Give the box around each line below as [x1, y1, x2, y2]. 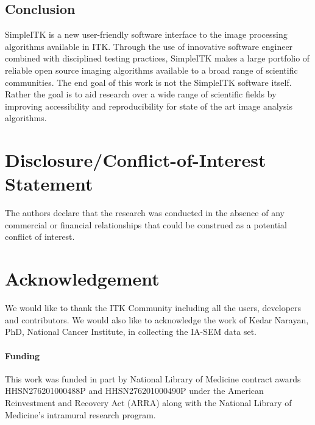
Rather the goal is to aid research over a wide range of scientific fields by [5, 88, 277, 100]
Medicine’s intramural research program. [5, 408, 156, 421]
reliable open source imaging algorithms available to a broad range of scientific [5, 63, 298, 76]
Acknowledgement [5, 266, 160, 291]
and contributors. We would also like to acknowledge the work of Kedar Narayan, [5, 313, 309, 326]
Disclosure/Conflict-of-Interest [5, 147, 266, 172]
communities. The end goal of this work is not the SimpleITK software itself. [5, 76, 292, 88]
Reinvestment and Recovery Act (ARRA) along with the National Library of [5, 396, 292, 409]
